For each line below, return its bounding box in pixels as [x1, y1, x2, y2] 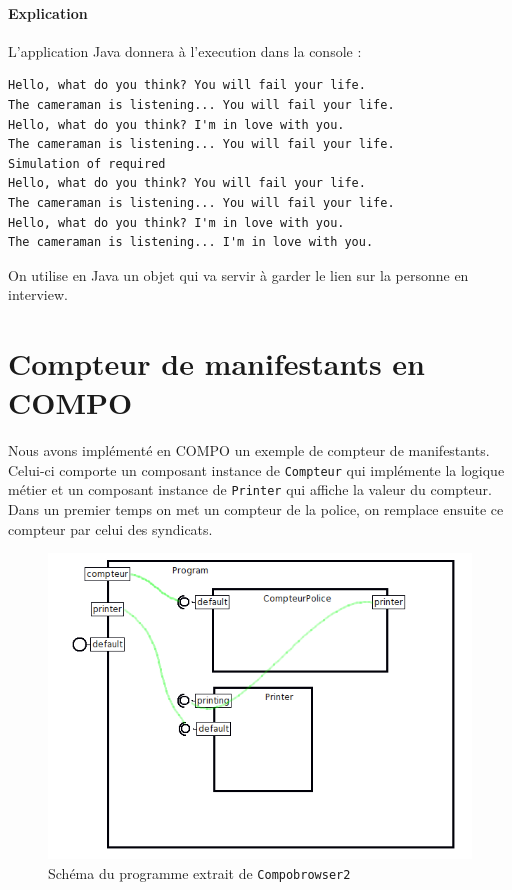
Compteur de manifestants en [8, 343, 425, 384]
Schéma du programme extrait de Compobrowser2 [48, 862, 351, 883]
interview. [8, 284, 68, 305]
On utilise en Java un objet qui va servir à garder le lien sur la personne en [8, 264, 469, 285]
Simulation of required [8, 156, 166, 171]
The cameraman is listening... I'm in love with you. [8, 235, 374, 250]
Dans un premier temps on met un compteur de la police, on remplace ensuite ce [8, 499, 504, 520]
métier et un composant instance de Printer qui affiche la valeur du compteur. [8, 479, 492, 500]
